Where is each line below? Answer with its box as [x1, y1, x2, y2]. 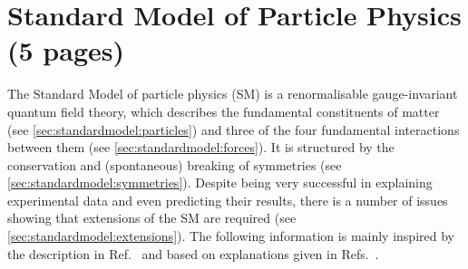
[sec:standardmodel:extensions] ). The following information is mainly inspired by [7, 226, 454, 245]
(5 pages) [7, 32, 124, 69]
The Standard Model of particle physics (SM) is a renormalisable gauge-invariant [7, 84, 458, 103]
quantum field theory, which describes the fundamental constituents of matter [7, 101, 440, 120]
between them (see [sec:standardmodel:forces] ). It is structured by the [7, 138, 395, 157]
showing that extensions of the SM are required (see [7, 208, 297, 227]
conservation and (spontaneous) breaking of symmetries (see [7, 155, 342, 174]
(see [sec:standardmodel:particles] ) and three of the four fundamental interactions [7, 120, 460, 139]
